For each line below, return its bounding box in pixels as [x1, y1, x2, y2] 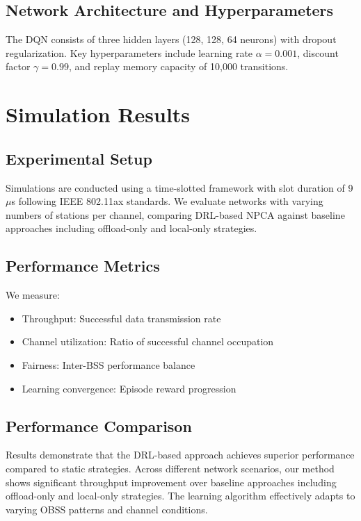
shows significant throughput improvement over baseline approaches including [6, 474, 337, 489]
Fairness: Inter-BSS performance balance [22, 357, 195, 372]
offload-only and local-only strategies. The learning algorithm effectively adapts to [6, 488, 355, 503]
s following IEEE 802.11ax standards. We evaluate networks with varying [11, 194, 323, 208]
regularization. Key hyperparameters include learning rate [6, 45, 253, 60]
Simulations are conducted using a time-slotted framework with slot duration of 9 [6, 180, 353, 195]
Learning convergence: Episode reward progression [22, 381, 236, 395]
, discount [297, 45, 339, 60]
